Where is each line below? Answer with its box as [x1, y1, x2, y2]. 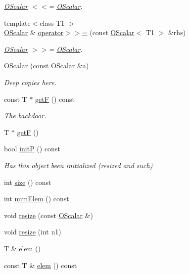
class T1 [40, 17, 65, 28]
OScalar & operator [4, 27, 64, 38]
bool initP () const [4, 143, 60, 154]
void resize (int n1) [4, 227, 61, 237]
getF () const [35, 93, 75, 104]
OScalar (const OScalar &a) [4, 60, 89, 71]
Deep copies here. [4, 77, 56, 87]
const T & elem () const [4, 260, 77, 270]
